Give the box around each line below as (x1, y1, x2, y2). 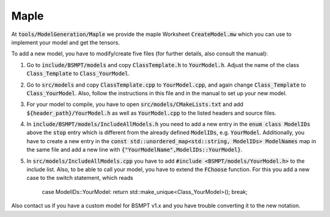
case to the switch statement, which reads (26, 174, 134, 182)
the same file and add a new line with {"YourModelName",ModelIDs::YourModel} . (26, 146, 243, 154)
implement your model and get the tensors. (11, 38, 120, 46)
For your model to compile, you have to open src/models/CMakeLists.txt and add (26, 101, 244, 108)
